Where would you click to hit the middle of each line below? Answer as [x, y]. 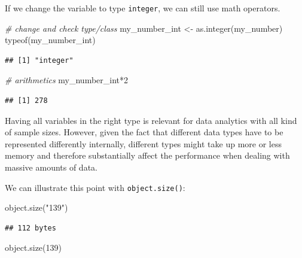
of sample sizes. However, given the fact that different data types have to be [144, 132]
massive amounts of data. [51, 167]
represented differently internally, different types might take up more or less [143, 143]
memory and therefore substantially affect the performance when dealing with [147, 155]
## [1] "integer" [39, 60]
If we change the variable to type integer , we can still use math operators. [143, 8]
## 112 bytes [30, 228]
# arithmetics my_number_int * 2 [67, 80]
